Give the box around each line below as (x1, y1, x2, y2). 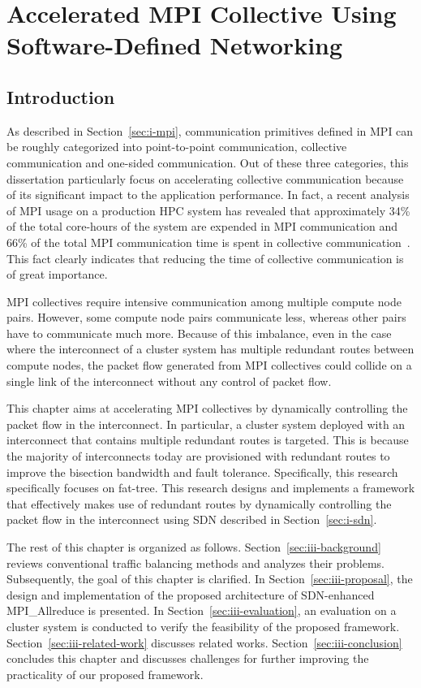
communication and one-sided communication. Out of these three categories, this (6, 154, 409, 171)
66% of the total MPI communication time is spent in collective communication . (6, 233, 410, 250)
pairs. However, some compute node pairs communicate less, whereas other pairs (6, 309, 406, 326)
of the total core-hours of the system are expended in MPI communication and (6, 218, 397, 235)
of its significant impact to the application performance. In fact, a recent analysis (6, 186, 410, 203)
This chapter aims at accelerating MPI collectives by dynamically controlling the (6, 400, 408, 417)
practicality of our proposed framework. (6, 665, 204, 682)
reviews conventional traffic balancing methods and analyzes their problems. (6, 554, 384, 571)
